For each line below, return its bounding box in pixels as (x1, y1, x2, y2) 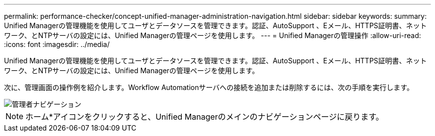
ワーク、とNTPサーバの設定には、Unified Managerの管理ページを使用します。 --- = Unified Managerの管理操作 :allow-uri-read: (4, 31, 421, 40)
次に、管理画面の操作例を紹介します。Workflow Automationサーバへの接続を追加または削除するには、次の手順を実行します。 (4, 83, 414, 91)
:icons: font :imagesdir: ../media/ (4, 40, 110, 48)
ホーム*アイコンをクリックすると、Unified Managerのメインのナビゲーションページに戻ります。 (25, 112, 384, 122)
